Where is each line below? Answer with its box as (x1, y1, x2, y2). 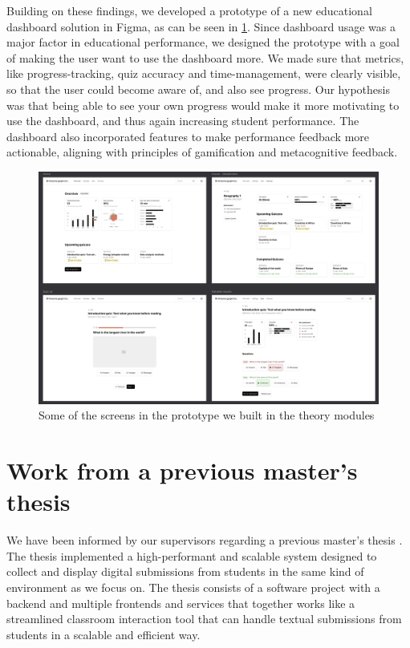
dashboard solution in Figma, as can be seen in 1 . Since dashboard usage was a (6, 18, 396, 34)
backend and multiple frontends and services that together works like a (6, 594, 355, 611)
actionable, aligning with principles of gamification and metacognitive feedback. (6, 144, 398, 160)
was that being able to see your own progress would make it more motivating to (6, 96, 400, 113)
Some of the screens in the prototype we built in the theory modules (39, 407, 375, 423)
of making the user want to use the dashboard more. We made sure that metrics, (6, 49, 404, 66)
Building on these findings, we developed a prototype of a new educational (6, 2, 372, 18)
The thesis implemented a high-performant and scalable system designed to (6, 547, 377, 564)
